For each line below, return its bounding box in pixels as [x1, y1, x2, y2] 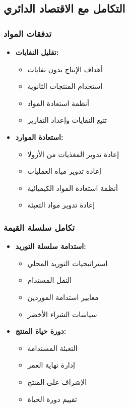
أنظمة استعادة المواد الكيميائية [27, 182, 118, 193]
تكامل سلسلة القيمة [4, 221, 75, 233]
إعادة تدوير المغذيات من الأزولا [27, 148, 119, 159]
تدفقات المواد [4, 27, 52, 39]
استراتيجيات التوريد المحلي [27, 258, 108, 268]
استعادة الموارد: [15, 131, 63, 142]
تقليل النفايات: [15, 47, 59, 57]
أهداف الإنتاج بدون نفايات [27, 64, 103, 74]
